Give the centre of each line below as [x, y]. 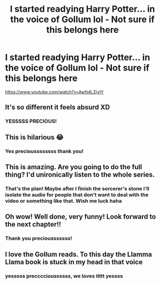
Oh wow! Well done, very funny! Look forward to [80, 217]
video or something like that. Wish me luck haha [63, 201]
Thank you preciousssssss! [39, 238]
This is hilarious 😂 [34, 137]
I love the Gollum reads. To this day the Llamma [79, 254]
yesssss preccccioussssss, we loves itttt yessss [64, 276]
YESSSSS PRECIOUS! [31, 121]
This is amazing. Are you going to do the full [74, 167]
